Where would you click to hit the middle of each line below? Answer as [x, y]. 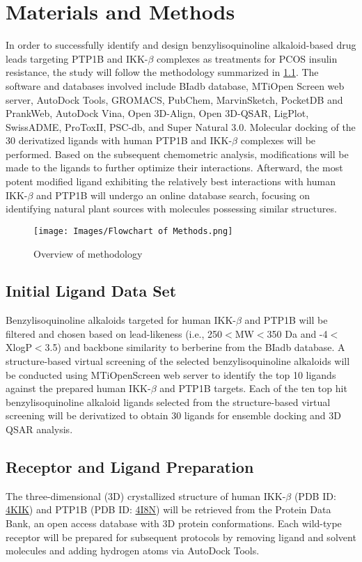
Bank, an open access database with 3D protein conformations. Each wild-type [174, 523]
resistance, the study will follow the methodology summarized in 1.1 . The [162, 72]
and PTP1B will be [286, 320]
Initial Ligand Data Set [91, 291]
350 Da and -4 [297, 333]
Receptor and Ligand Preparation [130, 467]
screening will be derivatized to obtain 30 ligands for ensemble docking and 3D [173, 415]
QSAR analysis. [39, 429]
